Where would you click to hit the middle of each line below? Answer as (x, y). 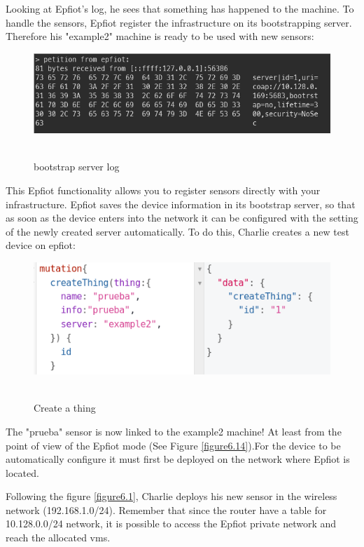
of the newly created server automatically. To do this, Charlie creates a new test (177, 231)
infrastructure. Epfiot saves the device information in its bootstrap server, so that (181, 204)
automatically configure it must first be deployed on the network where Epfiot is (178, 459)
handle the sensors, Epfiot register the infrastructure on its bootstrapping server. (179, 22)
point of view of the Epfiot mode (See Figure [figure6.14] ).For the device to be (173, 445)
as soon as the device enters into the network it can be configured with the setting (182, 218)
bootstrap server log (77, 167)
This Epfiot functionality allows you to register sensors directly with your (163, 190)
